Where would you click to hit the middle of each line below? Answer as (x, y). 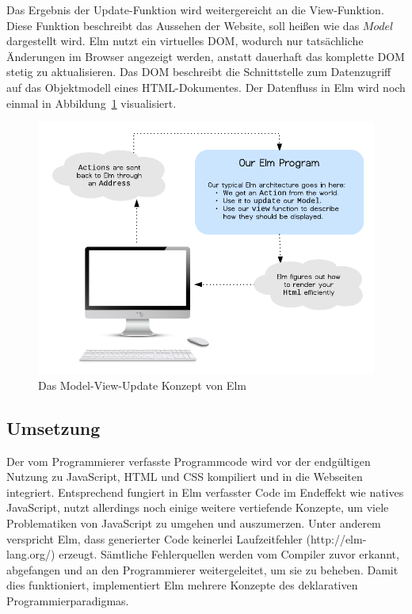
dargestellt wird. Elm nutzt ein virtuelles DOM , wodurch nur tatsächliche (185, 41)
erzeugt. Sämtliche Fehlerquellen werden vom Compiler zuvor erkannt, (229, 554)
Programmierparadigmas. (68, 600)
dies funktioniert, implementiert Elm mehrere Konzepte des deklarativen (182, 585)
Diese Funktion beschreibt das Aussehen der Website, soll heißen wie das (183, 25)
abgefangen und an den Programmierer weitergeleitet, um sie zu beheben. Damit (202, 569)
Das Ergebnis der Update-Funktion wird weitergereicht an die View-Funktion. (195, 10)
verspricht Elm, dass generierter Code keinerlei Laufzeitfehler (154, 538)
